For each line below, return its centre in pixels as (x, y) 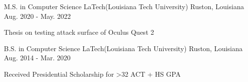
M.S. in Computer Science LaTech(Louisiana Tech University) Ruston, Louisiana (124, 6)
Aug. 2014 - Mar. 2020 (37, 58)
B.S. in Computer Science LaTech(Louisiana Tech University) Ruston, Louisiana (123, 48)
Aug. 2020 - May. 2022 (37, 16)
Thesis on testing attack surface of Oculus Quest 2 (79, 32)
